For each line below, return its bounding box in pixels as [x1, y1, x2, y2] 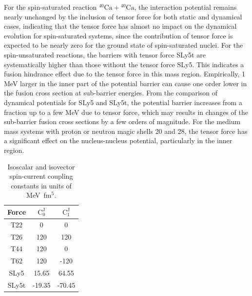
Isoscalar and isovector [7, 161, 75, 171]
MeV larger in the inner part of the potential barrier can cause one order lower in [4, 78, 247, 88]
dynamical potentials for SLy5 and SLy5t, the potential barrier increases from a [4, 97, 242, 107]
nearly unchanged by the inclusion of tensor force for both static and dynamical [4, 11, 242, 21]
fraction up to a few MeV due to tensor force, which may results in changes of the [4, 107, 248, 117]
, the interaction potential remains [134, 2, 237, 12]
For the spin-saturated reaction [4, 2, 97, 12]
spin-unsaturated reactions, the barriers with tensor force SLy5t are [4, 49, 206, 59]
